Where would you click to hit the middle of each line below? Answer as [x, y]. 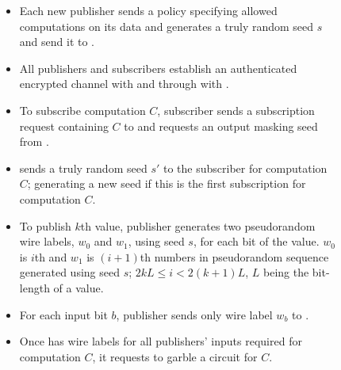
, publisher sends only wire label [194, 314]
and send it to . [57, 42]
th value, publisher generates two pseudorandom [198, 225]
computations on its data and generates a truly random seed [167, 26]
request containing [64, 126]
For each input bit [63, 314]
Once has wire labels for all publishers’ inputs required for [161, 341]
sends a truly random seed [83, 168]
